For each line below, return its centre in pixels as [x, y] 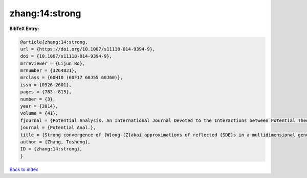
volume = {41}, [39, 113]
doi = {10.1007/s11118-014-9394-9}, [66, 56]
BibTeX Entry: [24, 29]
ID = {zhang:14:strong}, [51, 149]
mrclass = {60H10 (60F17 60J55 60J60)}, [71, 78]
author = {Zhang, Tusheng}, [55, 142]
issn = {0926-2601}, [46, 85]
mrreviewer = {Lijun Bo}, [53, 63]
